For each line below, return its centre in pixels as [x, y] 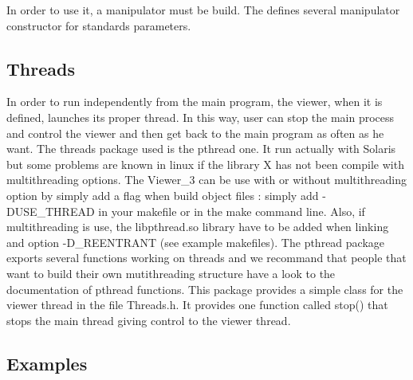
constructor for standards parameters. [99, 25]
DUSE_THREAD [51, 211]
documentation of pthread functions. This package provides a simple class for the [205, 289]
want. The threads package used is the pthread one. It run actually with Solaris [201, 149]
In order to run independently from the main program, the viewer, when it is [195, 102]
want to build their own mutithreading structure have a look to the [171, 273]
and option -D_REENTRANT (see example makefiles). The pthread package [196, 242]
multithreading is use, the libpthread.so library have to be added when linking [198, 227]
